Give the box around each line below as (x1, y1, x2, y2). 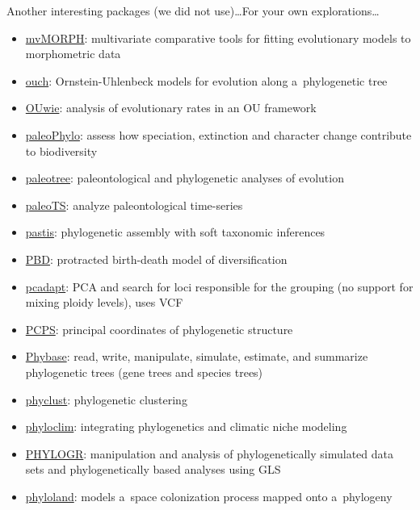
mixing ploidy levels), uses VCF (25, 294, 183, 311)
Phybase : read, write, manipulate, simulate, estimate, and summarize (25, 348, 368, 365)
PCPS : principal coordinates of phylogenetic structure (25, 320, 293, 337)
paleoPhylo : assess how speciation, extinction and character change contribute (25, 126, 412, 143)
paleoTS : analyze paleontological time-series (25, 196, 243, 213)
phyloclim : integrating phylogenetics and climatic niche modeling (25, 418, 347, 435)
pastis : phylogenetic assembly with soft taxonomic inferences (25, 224, 325, 240)
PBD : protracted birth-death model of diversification (25, 250, 288, 267)
